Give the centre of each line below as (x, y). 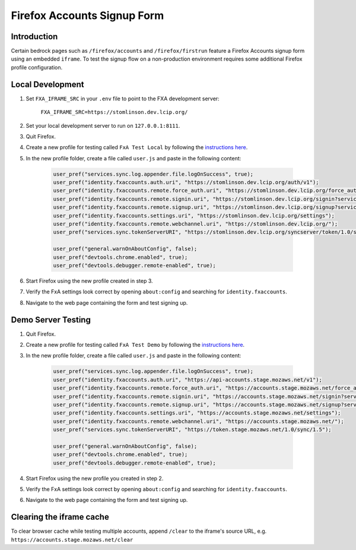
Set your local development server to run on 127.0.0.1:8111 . (103, 125)
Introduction (34, 37)
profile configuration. (36, 67)
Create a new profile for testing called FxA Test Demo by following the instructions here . (135, 345)
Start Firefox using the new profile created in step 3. (90, 281)
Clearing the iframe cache (60, 517)
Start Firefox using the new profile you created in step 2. (95, 478)
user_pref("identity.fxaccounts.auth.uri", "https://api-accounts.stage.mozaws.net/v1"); (188, 380)
